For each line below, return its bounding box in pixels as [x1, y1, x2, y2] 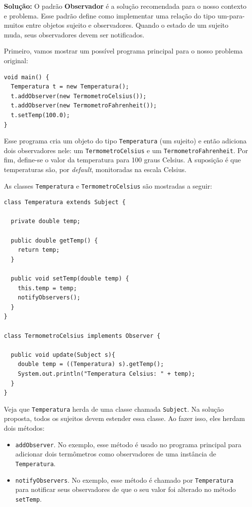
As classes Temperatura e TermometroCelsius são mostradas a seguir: [4, 180, 212, 191]
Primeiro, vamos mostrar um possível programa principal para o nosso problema [4, 46, 243, 56]
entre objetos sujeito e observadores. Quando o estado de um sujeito [26, 20, 229, 30]
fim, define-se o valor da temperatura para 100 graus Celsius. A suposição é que [4, 155, 241, 165]
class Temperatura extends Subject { [4, 199, 126, 206]
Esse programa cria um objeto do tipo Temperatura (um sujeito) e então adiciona [4, 136, 247, 146]
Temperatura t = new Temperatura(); [11, 83, 129, 90]
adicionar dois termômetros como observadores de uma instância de [15, 449, 216, 459]
